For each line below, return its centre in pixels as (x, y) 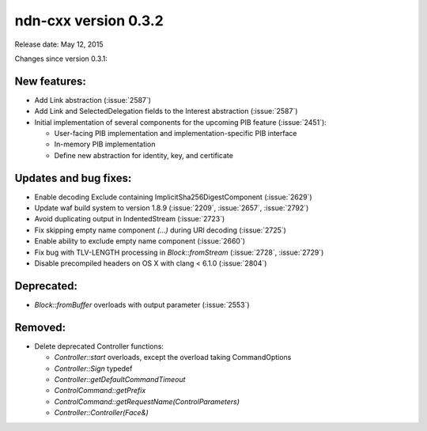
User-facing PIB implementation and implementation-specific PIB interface (176, 134)
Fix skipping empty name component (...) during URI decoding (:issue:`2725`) (160, 230)
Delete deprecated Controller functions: (99, 346)
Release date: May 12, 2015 (59, 44)
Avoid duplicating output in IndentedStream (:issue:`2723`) (130, 219)
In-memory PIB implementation (105, 144)
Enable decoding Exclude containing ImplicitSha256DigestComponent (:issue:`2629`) (173, 197)
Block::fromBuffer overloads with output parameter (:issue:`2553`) (142, 304)
